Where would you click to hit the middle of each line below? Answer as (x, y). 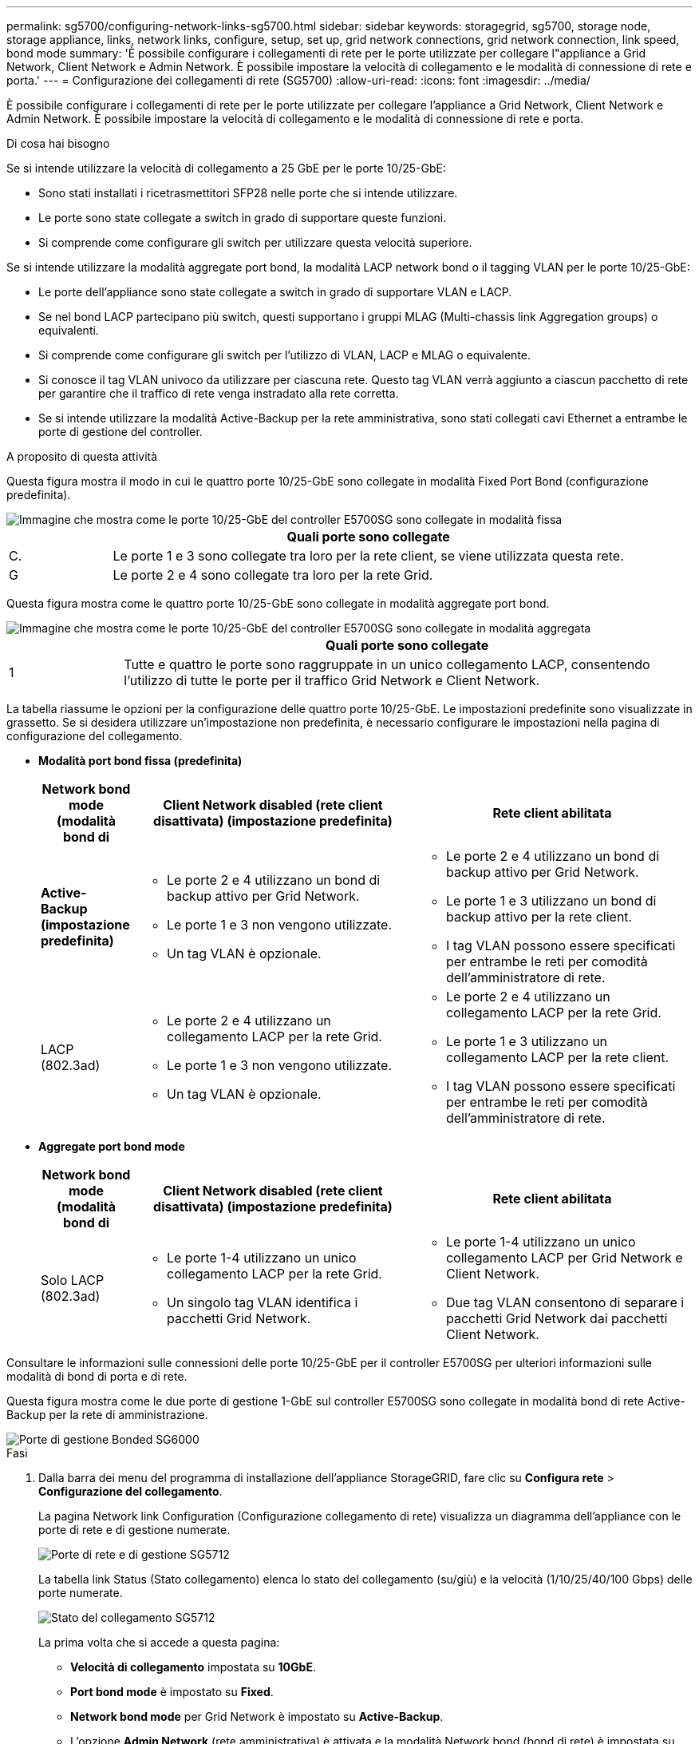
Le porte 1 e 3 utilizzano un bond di (551, 901)
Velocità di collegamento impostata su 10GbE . (193, 1667)
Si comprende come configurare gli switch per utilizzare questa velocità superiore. (255, 242)
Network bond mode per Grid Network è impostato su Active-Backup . (257, 1716)
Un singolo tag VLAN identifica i (262, 1302)
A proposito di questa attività (82, 456)
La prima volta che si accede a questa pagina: (159, 1642)
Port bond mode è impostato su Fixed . (172, 1692)
